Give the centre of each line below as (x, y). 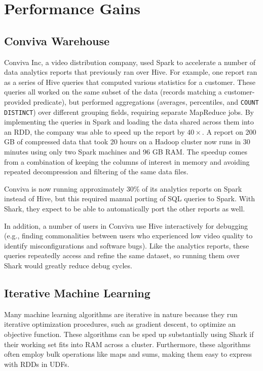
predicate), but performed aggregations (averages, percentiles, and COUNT (146, 101)
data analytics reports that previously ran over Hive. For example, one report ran (131, 72)
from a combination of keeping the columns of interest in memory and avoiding (127, 161)
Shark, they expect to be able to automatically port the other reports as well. (125, 209)
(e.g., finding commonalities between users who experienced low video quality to (128, 236)
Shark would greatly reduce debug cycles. (68, 265)
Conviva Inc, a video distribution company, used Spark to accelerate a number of (130, 62)
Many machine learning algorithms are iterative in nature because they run (121, 314)
